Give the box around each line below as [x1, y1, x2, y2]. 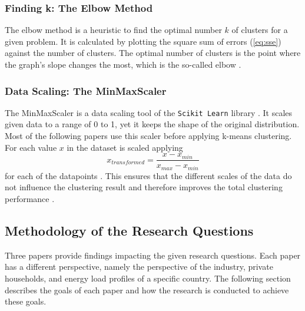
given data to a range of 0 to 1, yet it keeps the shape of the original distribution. [5, 118, 300, 130]
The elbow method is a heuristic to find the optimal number [5, 24, 222, 36]
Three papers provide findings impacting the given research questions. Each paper [5, 249, 301, 261]
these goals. [5, 295, 47, 307]
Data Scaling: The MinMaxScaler [5, 83, 167, 98]
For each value [5, 141, 57, 153]
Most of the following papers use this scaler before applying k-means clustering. [5, 130, 292, 142]
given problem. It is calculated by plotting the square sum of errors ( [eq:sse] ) [5, 35, 281, 47]
